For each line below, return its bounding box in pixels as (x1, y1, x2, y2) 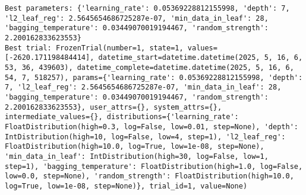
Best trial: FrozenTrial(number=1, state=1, (5, 43, 184, 52)
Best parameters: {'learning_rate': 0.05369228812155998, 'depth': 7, (5, 4, 290, 12)
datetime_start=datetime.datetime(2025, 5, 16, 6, (98, 53, 303, 62)
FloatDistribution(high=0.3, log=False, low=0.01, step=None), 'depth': (5, 122, 298, 131)
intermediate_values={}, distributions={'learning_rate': (5, 113, 239, 122)
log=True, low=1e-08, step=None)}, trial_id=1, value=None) (5, 181, 248, 190)
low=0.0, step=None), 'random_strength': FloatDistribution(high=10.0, (5, 172, 294, 181)
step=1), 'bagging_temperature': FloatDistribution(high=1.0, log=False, (5, 162, 303, 171)
